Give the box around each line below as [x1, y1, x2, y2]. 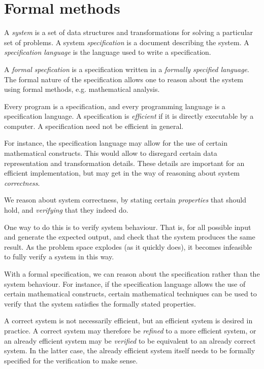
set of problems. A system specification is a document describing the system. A [4, 37, 249, 47]
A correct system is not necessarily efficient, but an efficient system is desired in [4, 315, 253, 326]
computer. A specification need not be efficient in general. [4, 120, 184, 131]
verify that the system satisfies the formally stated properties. [4, 298, 196, 309]
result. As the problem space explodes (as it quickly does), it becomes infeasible [4, 241, 252, 252]
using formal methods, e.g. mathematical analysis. [4, 84, 160, 94]
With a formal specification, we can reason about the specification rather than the [4, 269, 260, 279]
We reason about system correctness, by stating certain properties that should [4, 194, 246, 205]
